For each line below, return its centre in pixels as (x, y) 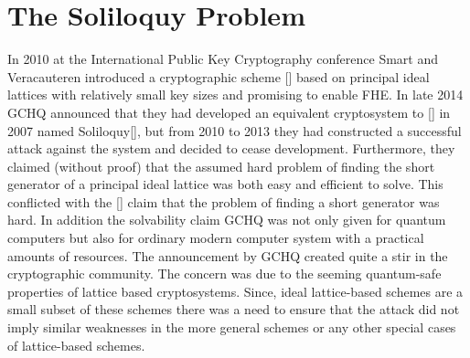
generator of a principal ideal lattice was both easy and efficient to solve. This (225, 184)
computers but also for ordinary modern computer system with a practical (216, 238)
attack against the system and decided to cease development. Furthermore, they (231, 148)
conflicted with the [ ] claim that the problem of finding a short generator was (224, 201)
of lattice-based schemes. (76, 345)
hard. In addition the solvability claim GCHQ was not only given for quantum (227, 220)
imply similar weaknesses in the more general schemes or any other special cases (232, 327)
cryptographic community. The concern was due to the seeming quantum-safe (224, 274)
